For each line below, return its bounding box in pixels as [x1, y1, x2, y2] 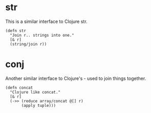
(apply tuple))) [21, 103, 56, 108]
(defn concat [5, 85, 33, 90]
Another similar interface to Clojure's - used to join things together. [5, 75, 146, 81]
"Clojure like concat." [10, 90, 60, 95]
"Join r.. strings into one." [10, 33, 74, 38]
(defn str [5, 28, 27, 33]
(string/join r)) [10, 41, 47, 47]
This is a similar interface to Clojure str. [5, 18, 88, 24]
